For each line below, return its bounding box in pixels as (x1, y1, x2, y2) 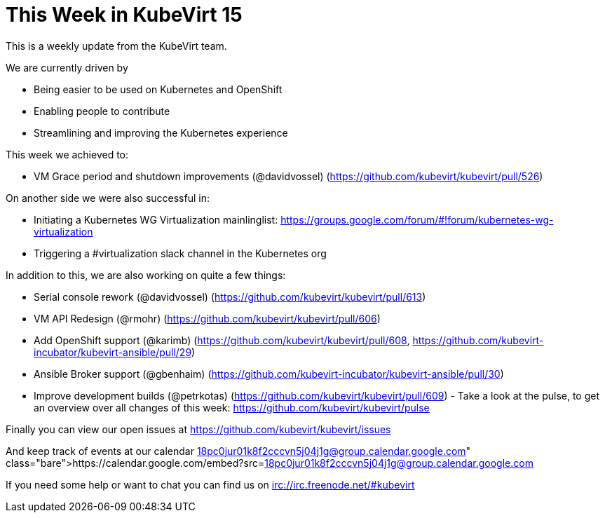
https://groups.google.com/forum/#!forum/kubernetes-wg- (280, 213, 554, 226)
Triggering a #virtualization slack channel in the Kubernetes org (34, 247, 327, 259)
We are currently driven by (6, 61, 128, 74)
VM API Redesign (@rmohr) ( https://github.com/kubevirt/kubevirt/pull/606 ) (34, 312, 381, 325)
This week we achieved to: (6, 148, 129, 161)
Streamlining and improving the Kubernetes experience (34, 126, 288, 139)
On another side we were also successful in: (6, 191, 210, 204)
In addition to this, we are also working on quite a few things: (6, 268, 286, 281)
